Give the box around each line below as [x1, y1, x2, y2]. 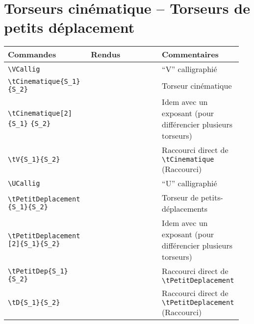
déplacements [162, 203, 208, 215]
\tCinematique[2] [8, 109, 72, 117]
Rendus [91, 49, 121, 60]
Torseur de [162, 192, 199, 203]
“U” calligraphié [162, 177, 217, 189]
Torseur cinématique [162, 79, 232, 91]
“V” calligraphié [162, 63, 217, 75]
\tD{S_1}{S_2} [8, 299, 60, 307]
